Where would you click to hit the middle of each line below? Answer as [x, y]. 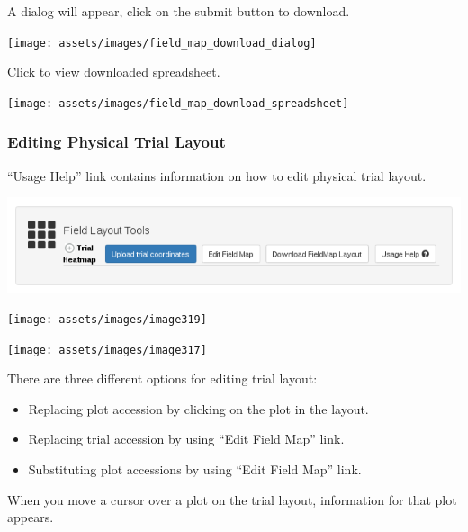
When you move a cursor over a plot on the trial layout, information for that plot [232, 499]
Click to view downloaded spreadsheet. [114, 72]
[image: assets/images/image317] [107, 350]
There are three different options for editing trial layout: [162, 379]
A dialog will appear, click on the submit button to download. [179, 11]
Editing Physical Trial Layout [117, 142]
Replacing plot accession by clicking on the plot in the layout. [198, 408]
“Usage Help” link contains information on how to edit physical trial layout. [217, 175]
